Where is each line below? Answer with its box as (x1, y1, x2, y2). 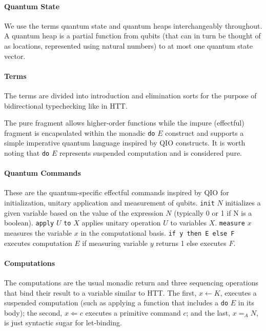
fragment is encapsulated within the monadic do (4, 127, 155, 138)
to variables (170, 217, 207, 228)
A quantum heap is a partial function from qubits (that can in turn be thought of (4, 30, 261, 41)
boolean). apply (4, 217, 54, 228)
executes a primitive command (85, 307, 181, 318)
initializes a (225, 197, 261, 208)
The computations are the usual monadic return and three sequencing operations (4, 277, 258, 287)
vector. (4, 50, 26, 61)
